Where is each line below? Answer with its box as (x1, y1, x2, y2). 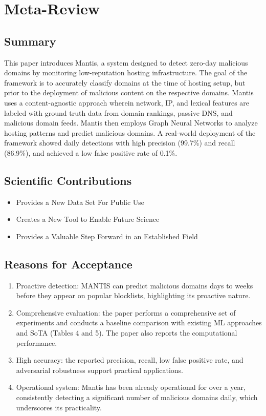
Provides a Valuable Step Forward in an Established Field (16, 231, 198, 241)
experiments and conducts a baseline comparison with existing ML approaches (16, 317, 262, 328)
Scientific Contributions (4, 172, 132, 188)
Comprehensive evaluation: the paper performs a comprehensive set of (16, 307, 236, 318)
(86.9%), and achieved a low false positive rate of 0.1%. (4, 147, 178, 158)
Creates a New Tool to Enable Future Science (16, 214, 160, 224)
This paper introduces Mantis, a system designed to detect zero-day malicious (4, 57, 248, 68)
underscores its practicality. (16, 402, 102, 412)
